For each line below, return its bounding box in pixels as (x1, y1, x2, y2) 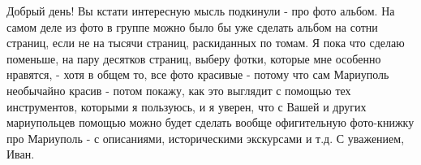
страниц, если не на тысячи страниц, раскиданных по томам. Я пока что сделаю (6, 34, 405, 51)
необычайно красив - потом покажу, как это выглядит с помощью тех (6, 81, 351, 98)
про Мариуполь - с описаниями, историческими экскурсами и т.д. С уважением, (6, 129, 405, 146)
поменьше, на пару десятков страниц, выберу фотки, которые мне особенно (6, 50, 381, 67)
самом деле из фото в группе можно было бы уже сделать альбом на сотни (6, 18, 378, 35)
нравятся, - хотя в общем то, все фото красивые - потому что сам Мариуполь (6, 66, 389, 83)
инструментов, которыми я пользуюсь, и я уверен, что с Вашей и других (6, 98, 367, 115)
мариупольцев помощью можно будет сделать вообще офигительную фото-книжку (6, 114, 415, 131)
